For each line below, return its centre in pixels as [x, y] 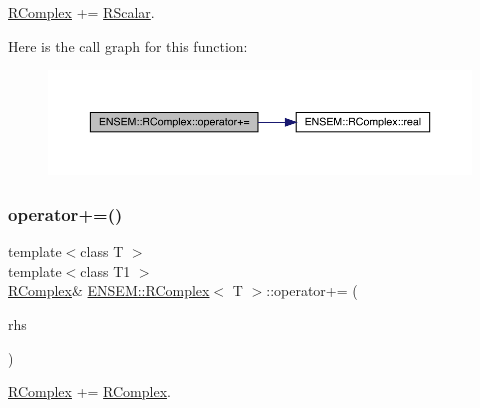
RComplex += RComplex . [89, 391]
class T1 [105, 270]
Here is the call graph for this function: [128, 45]
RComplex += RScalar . [81, 12]
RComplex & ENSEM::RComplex [109, 290]
